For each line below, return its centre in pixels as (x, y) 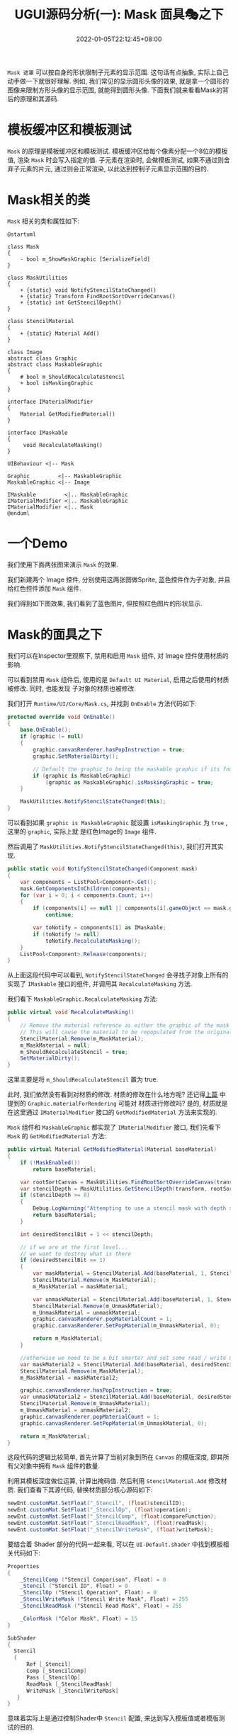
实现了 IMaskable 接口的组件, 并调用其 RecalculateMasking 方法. (100, 984)
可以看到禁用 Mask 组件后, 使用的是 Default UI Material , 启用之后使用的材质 (118, 679)
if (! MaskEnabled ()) (50, 1162)
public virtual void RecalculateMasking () (71, 1012)
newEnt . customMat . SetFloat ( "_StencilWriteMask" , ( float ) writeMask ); (110, 1530)
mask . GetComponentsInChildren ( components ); (85, 889)
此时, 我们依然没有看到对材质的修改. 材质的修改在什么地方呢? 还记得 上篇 (113, 1094)
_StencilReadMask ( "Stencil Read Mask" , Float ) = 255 (101, 1606)
